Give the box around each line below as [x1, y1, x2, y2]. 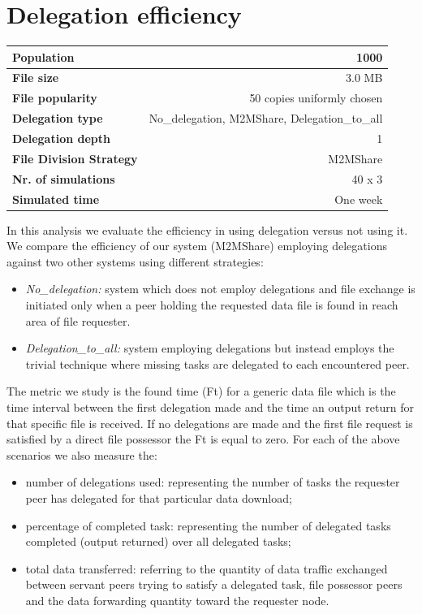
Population [12, 48, 75, 65]
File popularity [12, 89, 97, 106]
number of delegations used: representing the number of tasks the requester [25, 473, 400, 491]
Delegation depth [12, 130, 111, 146]
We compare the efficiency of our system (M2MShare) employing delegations [6, 237, 387, 254]
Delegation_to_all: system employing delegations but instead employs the [25, 339, 394, 357]
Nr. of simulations [12, 170, 115, 187]
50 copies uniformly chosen [249, 89, 383, 106]
